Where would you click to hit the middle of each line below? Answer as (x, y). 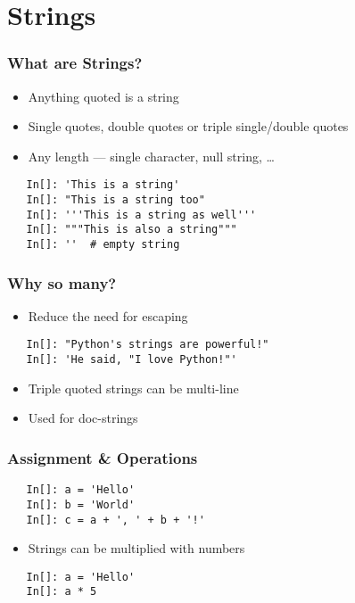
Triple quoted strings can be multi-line (133, 388)
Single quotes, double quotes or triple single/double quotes (188, 126)
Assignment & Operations (103, 457)
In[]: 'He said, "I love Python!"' (132, 360)
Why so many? (62, 282)
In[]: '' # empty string (103, 244)
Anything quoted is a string (103, 96)
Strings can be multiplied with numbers (136, 548)
